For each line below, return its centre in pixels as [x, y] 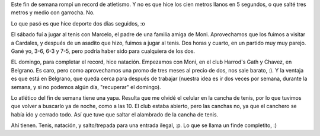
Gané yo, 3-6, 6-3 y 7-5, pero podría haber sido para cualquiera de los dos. [103, 51]
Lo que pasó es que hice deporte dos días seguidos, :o [78, 23]
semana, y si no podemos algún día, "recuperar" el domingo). [86, 87]
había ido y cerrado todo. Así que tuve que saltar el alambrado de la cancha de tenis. [115, 114]
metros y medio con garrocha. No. [53, 12]
